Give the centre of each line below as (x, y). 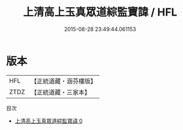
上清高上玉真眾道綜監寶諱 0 (49, 120)
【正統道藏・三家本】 (61, 92)
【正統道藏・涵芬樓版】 (64, 81)
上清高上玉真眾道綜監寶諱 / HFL (100, 12)
